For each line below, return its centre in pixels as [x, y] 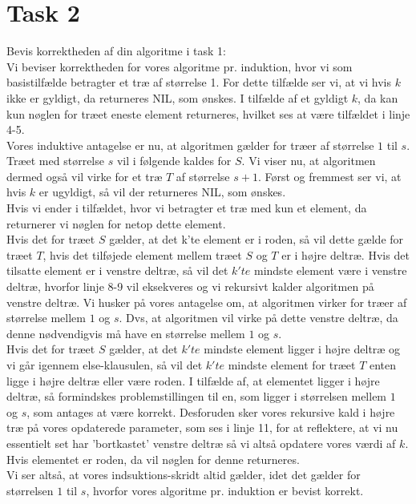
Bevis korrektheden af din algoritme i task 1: [116, 51]
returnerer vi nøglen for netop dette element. [116, 223]
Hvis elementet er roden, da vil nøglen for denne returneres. [153, 459]
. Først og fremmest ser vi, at [329, 176]
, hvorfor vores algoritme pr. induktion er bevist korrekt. [225, 490]
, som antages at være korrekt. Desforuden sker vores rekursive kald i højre [211, 411]
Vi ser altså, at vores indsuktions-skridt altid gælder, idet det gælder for [184, 475]
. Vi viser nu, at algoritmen [309, 161]
